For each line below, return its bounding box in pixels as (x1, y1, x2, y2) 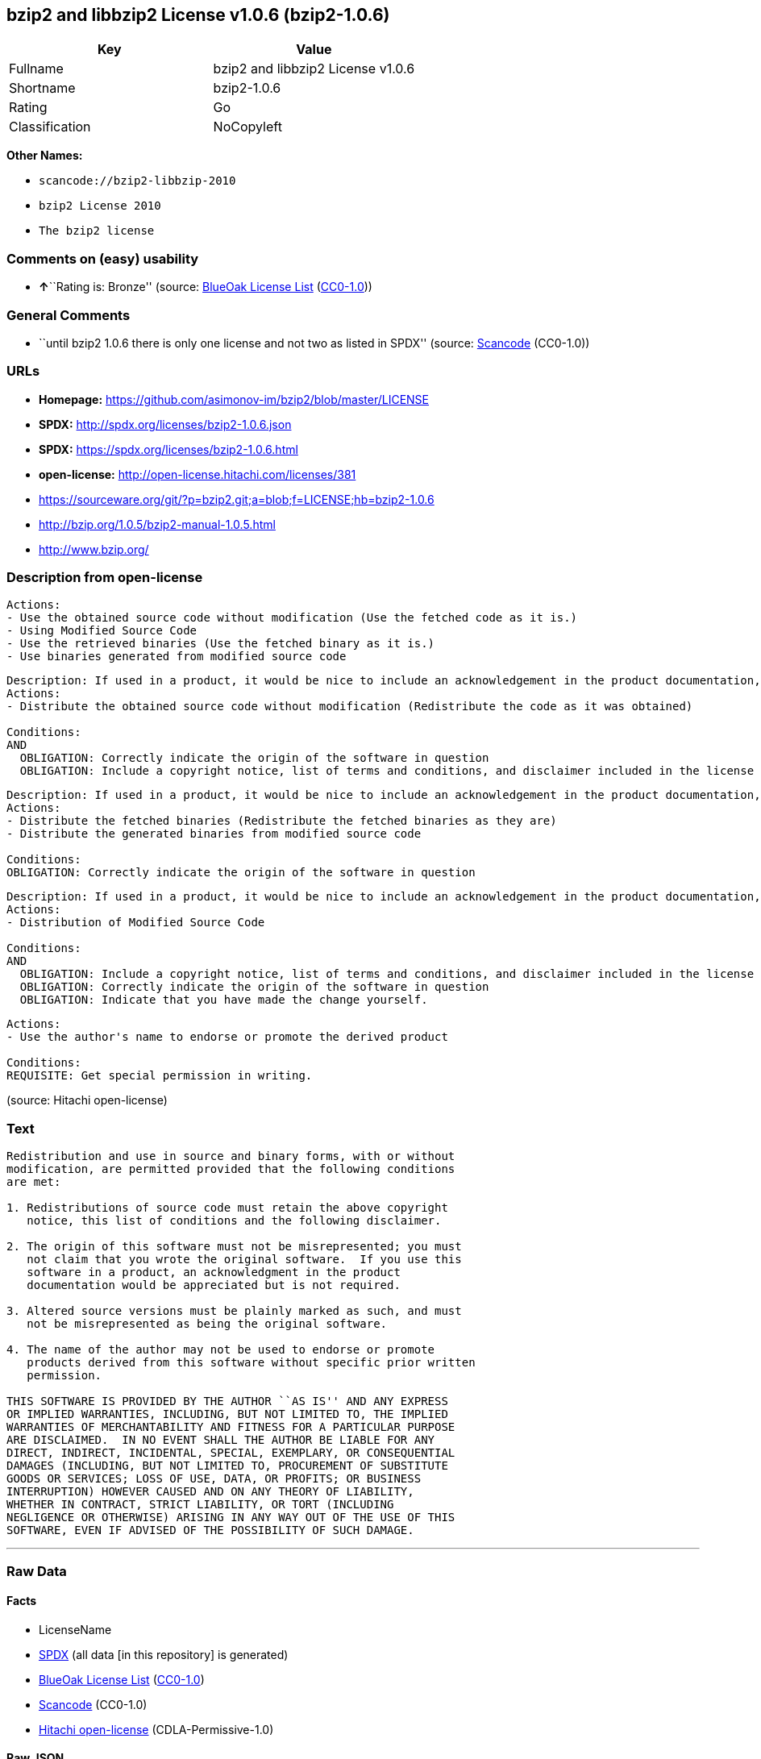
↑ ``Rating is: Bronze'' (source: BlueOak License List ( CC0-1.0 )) (39, 280, 372, 294)
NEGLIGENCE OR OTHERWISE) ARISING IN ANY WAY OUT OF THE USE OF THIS (6, 1511, 455, 1524)
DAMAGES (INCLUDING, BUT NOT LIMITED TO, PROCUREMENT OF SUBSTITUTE (6, 1459, 448, 1473)
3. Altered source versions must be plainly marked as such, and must (6, 1304, 462, 1318)
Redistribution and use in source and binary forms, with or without (6, 1150, 455, 1163)
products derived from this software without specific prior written (27, 1356, 476, 1370)
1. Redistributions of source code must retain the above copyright (6, 1201, 448, 1215)
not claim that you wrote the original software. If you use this (27, 1253, 462, 1266)
